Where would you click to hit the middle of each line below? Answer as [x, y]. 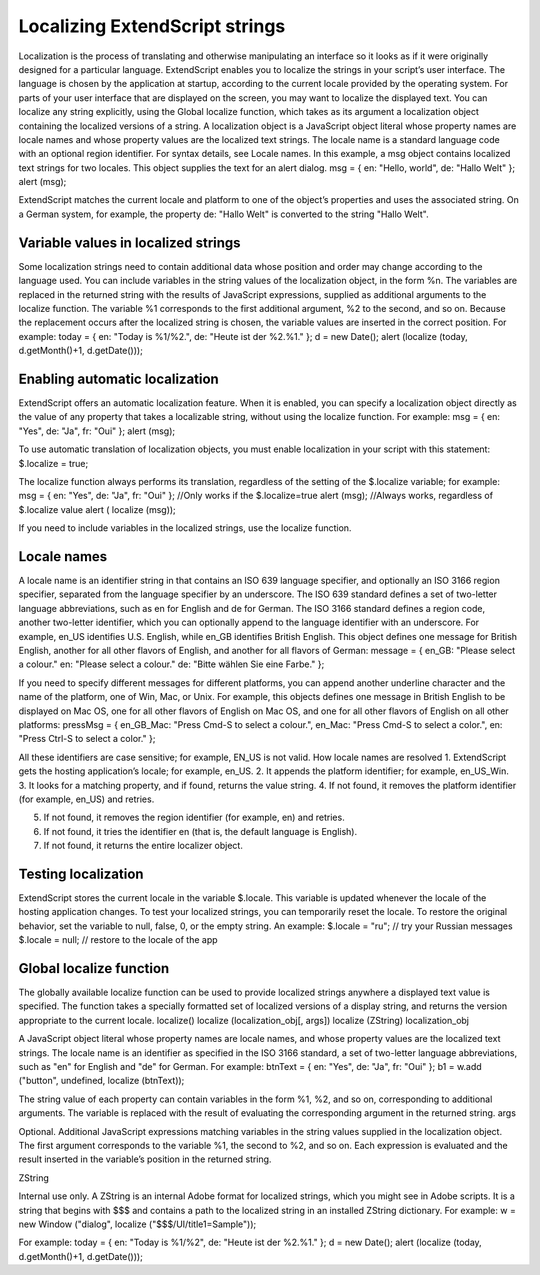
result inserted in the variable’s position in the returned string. [145, 1159]
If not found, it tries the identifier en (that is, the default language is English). [200, 831]
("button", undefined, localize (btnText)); [101, 1081]
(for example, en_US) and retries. [86, 799]
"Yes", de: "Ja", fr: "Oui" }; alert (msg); [96, 431]
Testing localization [81, 873]
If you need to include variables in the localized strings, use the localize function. [185, 528]
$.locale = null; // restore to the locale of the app [118, 940]
